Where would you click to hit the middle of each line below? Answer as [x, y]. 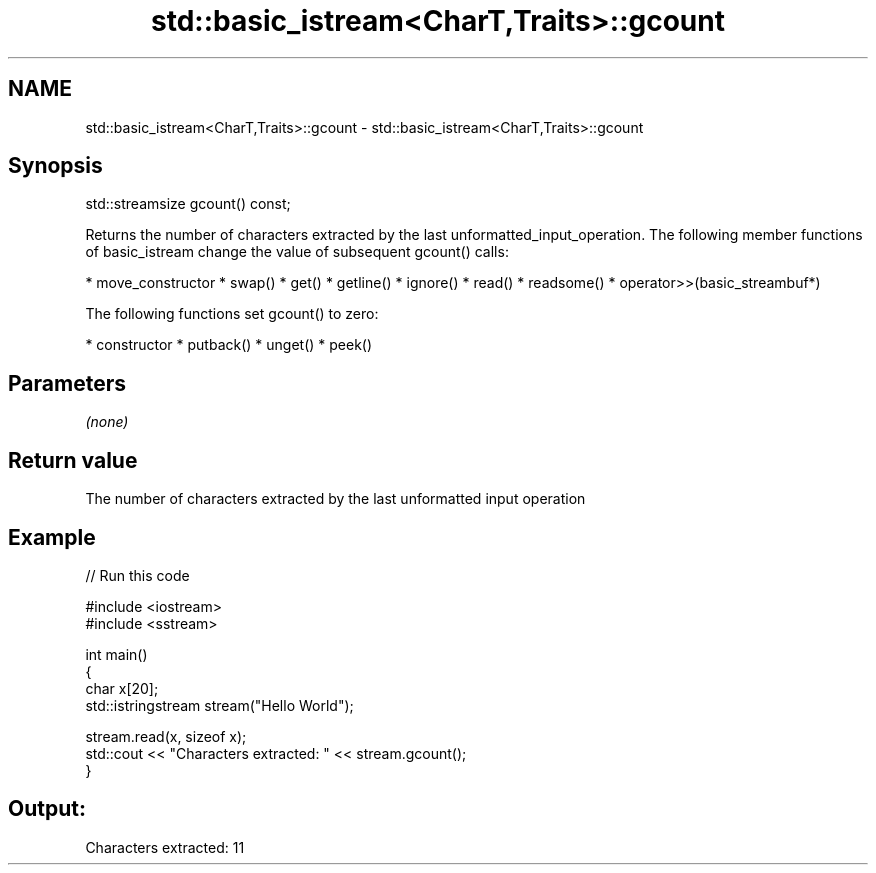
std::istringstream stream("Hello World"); [219, 705]
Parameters [67, 383]
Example [52, 537]
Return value [73, 460]
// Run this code [137, 575]
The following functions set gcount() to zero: [232, 314]
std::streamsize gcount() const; [188, 204]
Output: [47, 809]
